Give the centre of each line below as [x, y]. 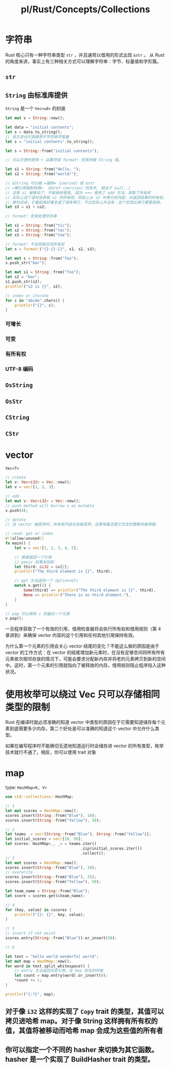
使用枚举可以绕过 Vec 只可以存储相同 [83, 694]
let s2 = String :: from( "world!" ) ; [42, 174]
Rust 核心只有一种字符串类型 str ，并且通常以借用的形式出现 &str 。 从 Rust [85, 55]
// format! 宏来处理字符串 [31, 216]
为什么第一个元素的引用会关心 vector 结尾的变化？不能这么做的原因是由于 [82, 646]
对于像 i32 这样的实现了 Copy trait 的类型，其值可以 [85, 1011]
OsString [19, 385]
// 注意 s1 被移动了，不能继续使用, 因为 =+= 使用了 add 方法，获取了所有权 [78, 193]
